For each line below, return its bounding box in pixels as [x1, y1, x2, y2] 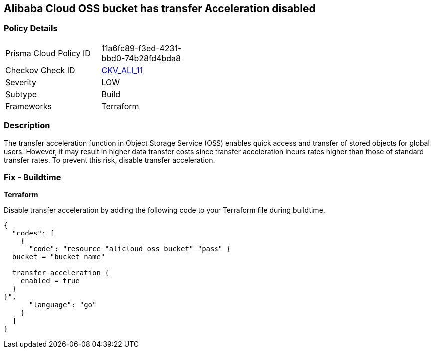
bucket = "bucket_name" [12, 253, 105, 261]
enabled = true [20, 277, 80, 285]
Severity [5, 77, 36, 87]
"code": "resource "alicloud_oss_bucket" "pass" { [29, 245, 231, 253]
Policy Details [4, 23, 58, 34]
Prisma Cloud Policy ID [5, 48, 91, 58]
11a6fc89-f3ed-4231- [101, 43, 182, 53]
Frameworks [5, 101, 52, 111]
